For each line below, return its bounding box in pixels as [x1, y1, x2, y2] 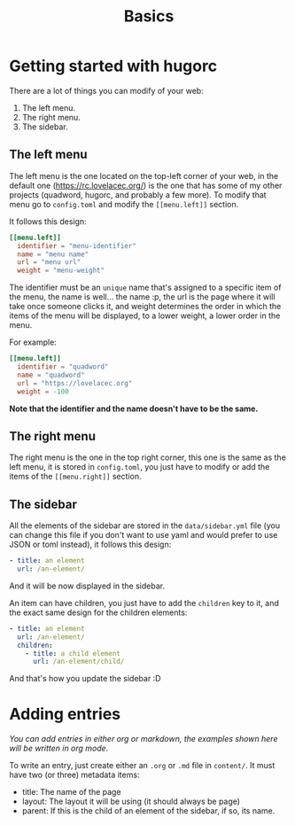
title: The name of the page [21, 787, 121, 798]
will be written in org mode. [9, 743, 109, 754]
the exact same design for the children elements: [9, 607, 188, 618]
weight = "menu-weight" [17, 266, 105, 276]
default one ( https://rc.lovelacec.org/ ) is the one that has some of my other [9, 180, 283, 191]
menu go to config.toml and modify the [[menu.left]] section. [9, 198, 239, 209]
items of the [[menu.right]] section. [9, 471, 142, 482]
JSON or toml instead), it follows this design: [9, 539, 172, 550]
